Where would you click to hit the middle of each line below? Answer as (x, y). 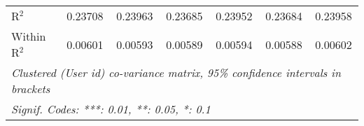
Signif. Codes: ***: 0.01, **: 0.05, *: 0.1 (111, 109)
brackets (31, 89)
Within (29, 36)
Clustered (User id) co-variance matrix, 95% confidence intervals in (176, 72)
